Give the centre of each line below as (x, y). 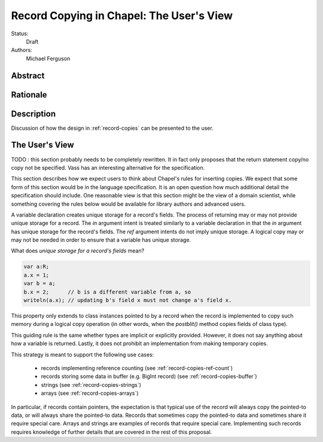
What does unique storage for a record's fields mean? (78, 251)
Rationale (29, 95)
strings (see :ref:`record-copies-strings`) (91, 385)
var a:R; (36, 267)
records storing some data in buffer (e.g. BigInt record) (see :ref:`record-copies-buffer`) (149, 376)
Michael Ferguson (48, 58)
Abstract (28, 76)
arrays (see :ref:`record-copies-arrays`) (90, 393)
